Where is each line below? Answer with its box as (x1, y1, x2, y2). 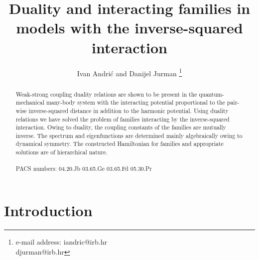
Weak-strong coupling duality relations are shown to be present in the (15, 90, 197, 98)
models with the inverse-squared (16, 17, 243, 38)
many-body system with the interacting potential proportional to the (46, 98, 225, 107)
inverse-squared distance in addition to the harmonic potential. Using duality (28, 106, 229, 115)
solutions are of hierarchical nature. (15, 148, 108, 156)
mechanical (15, 98, 44, 107)
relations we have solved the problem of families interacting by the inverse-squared (15, 115, 230, 123)
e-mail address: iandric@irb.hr (15, 237, 107, 247)
